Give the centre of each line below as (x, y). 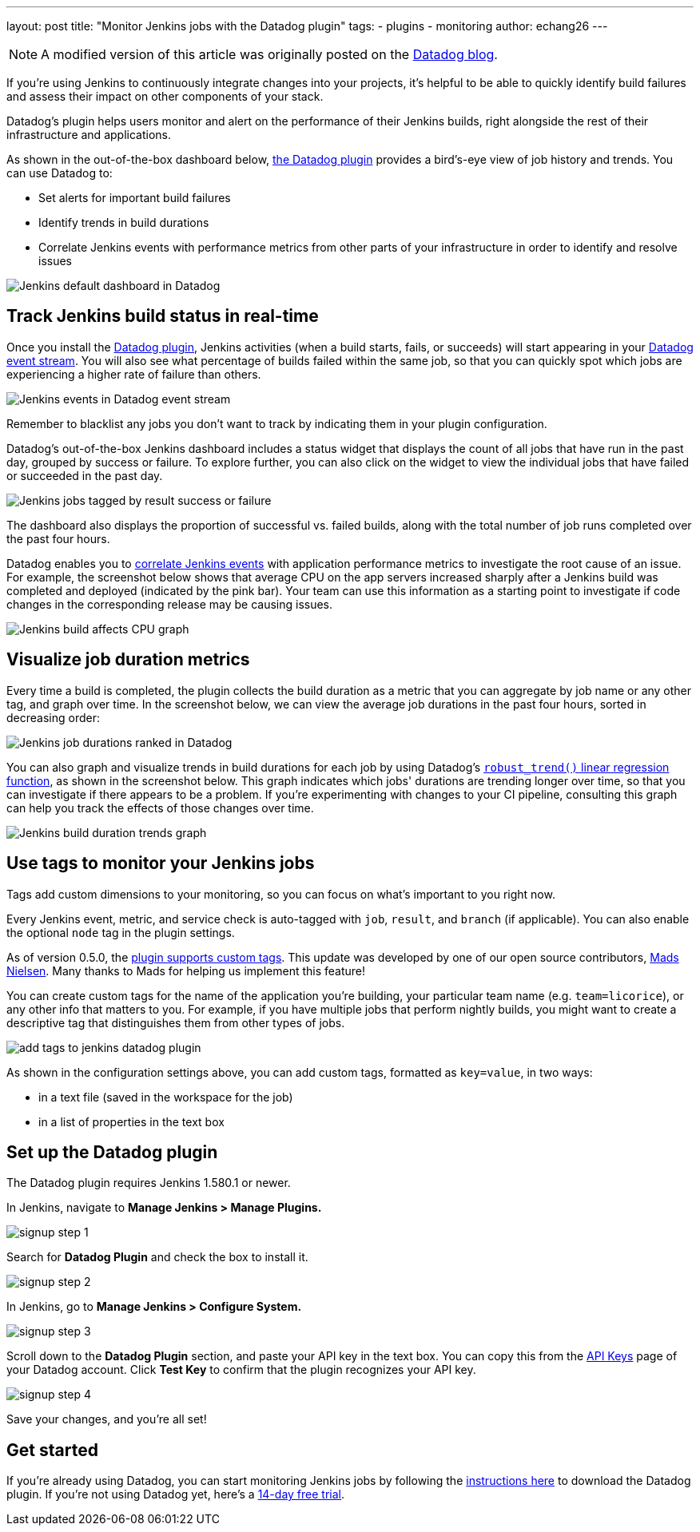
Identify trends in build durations (124, 222)
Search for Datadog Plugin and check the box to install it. (157, 1257)
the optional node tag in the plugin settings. (121, 932)
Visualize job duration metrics (128, 660)
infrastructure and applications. (89, 135)
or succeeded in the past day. (85, 475)
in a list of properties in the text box (131, 1121)
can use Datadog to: (60, 173)
